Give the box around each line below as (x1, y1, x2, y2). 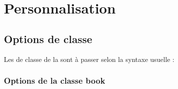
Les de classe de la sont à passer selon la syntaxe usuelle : (4, 54, 175, 64)
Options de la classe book (4, 74, 105, 87)
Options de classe (4, 31, 92, 46)
